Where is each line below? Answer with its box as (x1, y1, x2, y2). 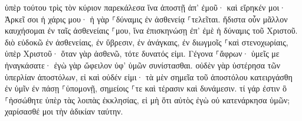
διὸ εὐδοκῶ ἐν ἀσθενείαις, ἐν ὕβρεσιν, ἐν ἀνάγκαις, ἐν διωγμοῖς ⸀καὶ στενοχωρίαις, (5, 35, 288, 48)
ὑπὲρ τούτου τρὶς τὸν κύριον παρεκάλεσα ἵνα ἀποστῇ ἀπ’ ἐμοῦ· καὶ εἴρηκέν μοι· (5, 1, 286, 13)
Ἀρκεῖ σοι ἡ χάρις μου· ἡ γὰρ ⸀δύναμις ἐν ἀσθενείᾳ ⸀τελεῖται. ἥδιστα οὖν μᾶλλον (5, 12, 288, 25)
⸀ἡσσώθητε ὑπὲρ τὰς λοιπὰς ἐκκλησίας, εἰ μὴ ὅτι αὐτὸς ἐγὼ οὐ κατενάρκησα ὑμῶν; (5, 93, 290, 106)
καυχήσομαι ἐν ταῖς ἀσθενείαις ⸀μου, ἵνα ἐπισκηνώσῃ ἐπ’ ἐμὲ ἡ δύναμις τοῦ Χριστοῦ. (5, 24, 298, 37)
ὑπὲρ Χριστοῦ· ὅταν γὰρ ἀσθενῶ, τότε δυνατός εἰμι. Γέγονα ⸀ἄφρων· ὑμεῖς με (5, 47, 280, 60)
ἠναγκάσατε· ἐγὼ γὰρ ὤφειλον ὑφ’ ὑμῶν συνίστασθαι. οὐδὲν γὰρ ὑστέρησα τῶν (5, 58, 280, 71)
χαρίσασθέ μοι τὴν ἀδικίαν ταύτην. (5, 105, 123, 117)
